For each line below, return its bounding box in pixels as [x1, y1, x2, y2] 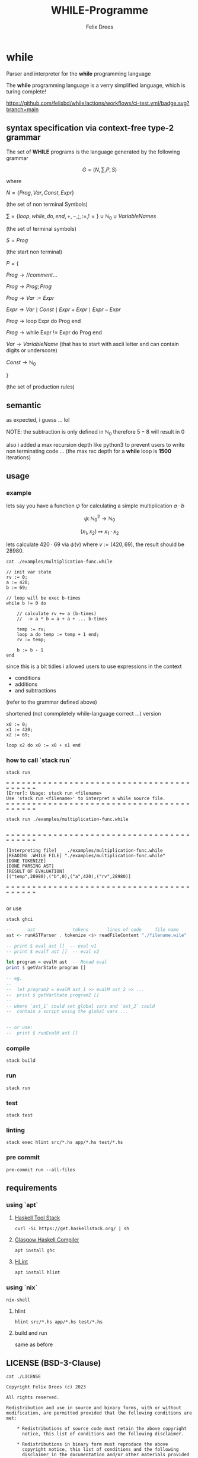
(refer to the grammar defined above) [6, 698, 98, 706]
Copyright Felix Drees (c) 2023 [6, 1384, 86, 1390]
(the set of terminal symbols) [6, 225, 77, 233]
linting [6, 1125, 25, 1134]
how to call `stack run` [6, 756, 72, 764]
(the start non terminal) [6, 248, 63, 256]
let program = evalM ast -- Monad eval [6, 959, 108, 965]
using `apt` [6, 1200, 39, 1209]
